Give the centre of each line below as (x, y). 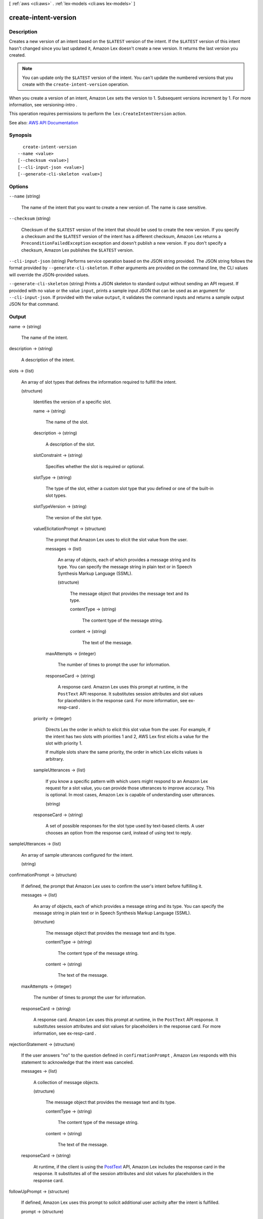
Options (19, 186)
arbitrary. (55, 759)
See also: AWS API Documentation (44, 122)
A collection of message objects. (66, 1082)
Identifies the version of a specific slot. (72, 402)
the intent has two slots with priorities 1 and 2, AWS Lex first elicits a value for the (127, 736)
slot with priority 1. (64, 743)
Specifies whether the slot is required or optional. (95, 466)
